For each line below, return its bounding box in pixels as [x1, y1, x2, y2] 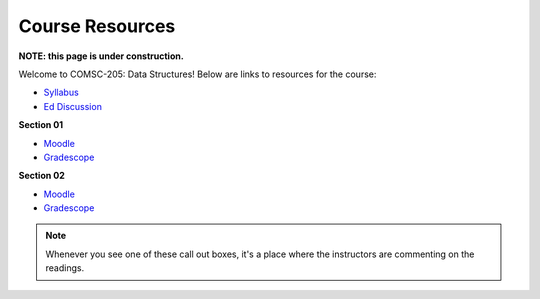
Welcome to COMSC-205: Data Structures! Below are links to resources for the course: [18, 68, 377, 80]
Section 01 [18, 119, 64, 131]
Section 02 [18, 170, 65, 182]
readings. [45, 262, 85, 274]
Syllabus [43, 86, 79, 99]
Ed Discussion [43, 100, 102, 112]
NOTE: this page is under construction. [18, 50, 184, 62]
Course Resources [18, 15, 176, 37]
